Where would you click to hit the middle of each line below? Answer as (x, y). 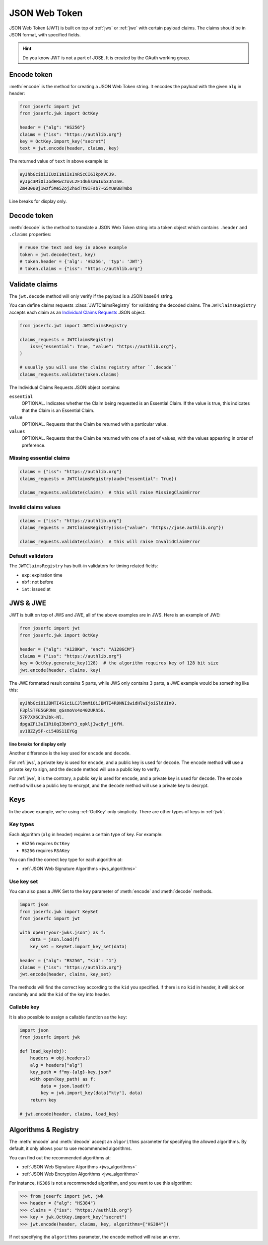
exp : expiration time (42, 575)
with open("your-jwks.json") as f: (63, 932)
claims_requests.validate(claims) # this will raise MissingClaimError (110, 493)
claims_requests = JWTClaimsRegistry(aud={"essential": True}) (98, 479)
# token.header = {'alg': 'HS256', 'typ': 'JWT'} (81, 262)
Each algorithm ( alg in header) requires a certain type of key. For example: (86, 834)
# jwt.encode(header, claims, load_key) (69, 1114)
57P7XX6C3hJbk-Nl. (42, 717)
